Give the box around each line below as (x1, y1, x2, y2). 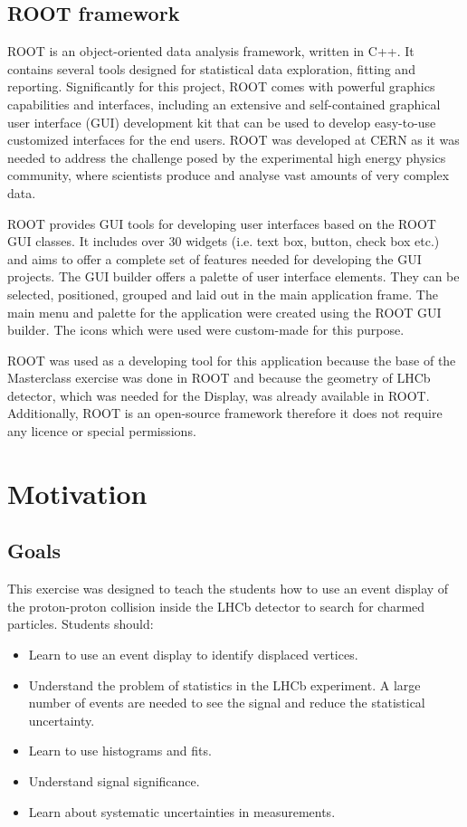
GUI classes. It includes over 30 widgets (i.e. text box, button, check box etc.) (7, 232, 440, 251)
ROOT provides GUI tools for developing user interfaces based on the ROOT (7, 214, 436, 233)
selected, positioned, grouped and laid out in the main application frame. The (7, 284, 438, 303)
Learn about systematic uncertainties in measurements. (28, 802, 336, 821)
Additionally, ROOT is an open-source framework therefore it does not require (7, 404, 443, 423)
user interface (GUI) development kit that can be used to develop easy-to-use (7, 112, 436, 131)
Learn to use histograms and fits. (28, 741, 212, 760)
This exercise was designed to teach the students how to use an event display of (7, 579, 449, 598)
